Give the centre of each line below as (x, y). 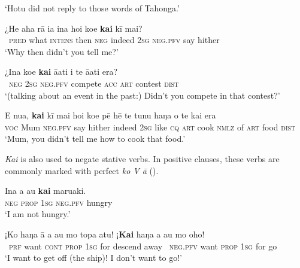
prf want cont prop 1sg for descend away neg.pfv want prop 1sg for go (143, 246)
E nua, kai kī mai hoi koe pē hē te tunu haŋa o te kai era (110, 115)
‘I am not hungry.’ (38, 214)
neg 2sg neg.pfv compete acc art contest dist (94, 83)
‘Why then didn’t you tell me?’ (62, 51)
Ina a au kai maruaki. (46, 191)
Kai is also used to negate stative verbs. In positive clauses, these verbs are (142, 158)
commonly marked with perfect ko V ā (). (82, 170)
